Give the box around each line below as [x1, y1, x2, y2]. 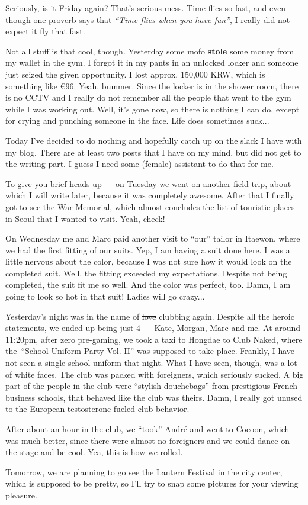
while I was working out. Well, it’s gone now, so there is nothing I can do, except [5, 102, 300, 115]
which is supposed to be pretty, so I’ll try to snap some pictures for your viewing [5, 477, 299, 490]
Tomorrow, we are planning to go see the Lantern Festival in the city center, [5, 465, 283, 478]
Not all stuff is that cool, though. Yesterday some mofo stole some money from [5, 44, 294, 57]
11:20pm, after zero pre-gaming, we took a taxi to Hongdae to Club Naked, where [5, 333, 303, 345]
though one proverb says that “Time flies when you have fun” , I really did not [5, 13, 290, 25]
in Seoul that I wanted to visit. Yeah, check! [5, 212, 165, 224]
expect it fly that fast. [5, 25, 85, 37]
